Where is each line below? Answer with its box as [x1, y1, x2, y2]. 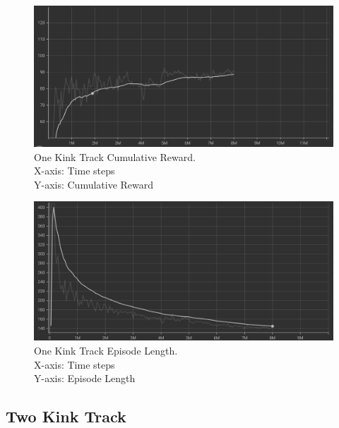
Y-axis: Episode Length [34, 371, 136, 386]
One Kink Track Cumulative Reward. [34, 149, 196, 164]
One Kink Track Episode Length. [34, 343, 178, 358]
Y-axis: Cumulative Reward [34, 177, 154, 191]
